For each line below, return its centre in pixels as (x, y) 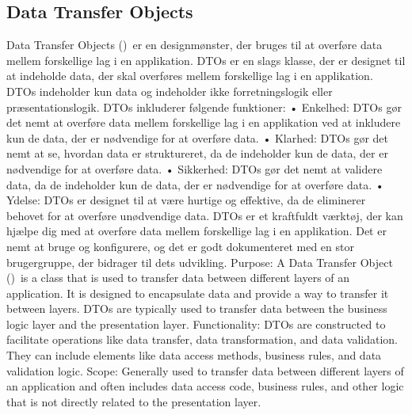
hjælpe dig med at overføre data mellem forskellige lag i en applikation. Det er (196, 231)
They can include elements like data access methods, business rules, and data (194, 355)
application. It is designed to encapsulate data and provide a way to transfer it (198, 293)
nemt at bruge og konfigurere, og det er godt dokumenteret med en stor (180, 246)
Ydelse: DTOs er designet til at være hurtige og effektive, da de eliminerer (186, 200)
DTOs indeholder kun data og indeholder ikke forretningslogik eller (170, 91)
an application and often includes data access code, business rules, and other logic (205, 386)
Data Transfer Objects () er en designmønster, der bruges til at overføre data (195, 45)
